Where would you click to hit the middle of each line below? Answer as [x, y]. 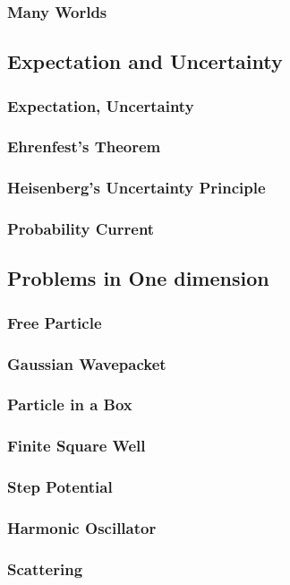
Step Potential [60, 487]
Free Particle [55, 322]
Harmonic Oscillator [82, 527]
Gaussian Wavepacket [87, 363]
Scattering [45, 568]
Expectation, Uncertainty [101, 105]
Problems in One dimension [138, 278]
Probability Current [81, 229]
